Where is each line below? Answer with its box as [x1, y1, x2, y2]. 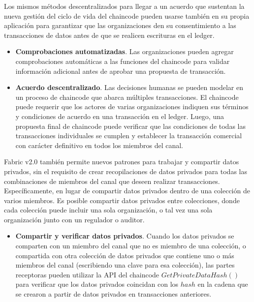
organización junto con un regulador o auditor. [4, 214, 145, 224]
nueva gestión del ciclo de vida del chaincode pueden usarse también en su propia [4, 10, 250, 21]
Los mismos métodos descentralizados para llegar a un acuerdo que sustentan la [4, 1, 245, 11]
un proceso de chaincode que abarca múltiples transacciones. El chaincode [15, 91, 239, 102]
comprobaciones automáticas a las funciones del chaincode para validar [15, 56, 230, 66]
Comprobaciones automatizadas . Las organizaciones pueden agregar [15, 46, 234, 57]
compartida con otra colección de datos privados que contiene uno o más [15, 250, 234, 260]
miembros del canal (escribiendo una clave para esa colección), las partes [15, 260, 235, 270]
